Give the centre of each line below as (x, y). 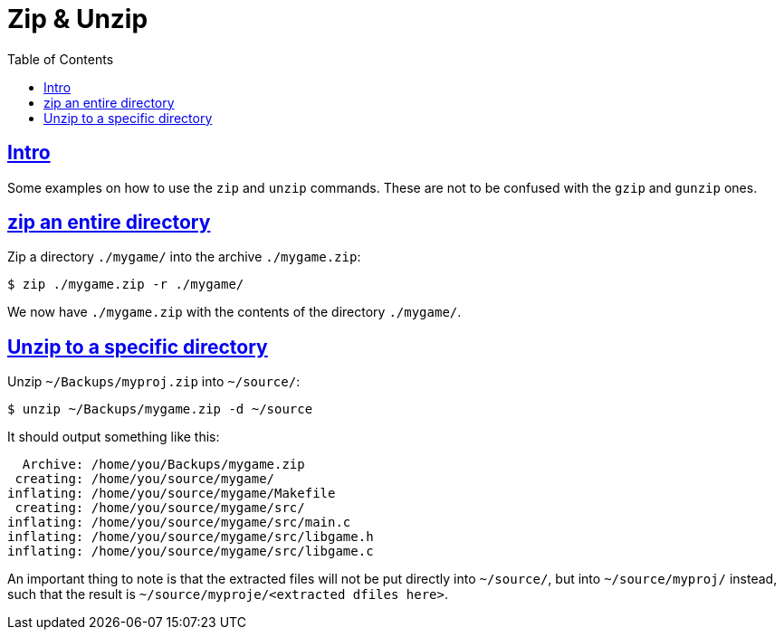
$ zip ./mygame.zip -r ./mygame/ (126, 285)
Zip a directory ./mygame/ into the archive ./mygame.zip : (184, 257)
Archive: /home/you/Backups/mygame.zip (163, 465)
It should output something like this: (114, 437)
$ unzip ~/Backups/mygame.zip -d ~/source (160, 409)
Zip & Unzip (78, 19)
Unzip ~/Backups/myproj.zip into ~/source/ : (154, 382)
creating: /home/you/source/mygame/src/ (160, 508)
